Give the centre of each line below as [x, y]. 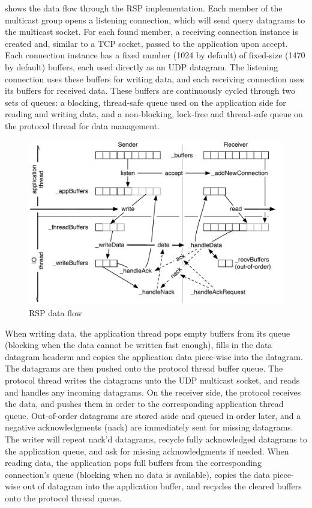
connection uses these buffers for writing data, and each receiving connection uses [155, 78]
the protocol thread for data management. [82, 125]
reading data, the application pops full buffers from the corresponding [133, 463]
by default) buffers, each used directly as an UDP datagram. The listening [142, 66]
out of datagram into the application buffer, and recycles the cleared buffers [162, 486]
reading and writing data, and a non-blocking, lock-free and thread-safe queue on [154, 114]
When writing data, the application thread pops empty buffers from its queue [148, 333]
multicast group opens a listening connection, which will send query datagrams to [155, 20]
